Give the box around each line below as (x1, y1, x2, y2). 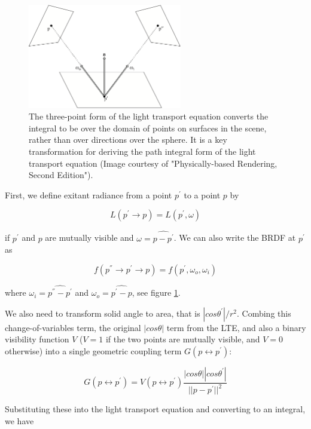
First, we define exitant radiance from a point (5, 188, 172, 201)
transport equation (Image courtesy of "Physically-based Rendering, (29, 157, 278, 169)
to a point (184, 188, 221, 201)
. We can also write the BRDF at (173, 231, 296, 244)
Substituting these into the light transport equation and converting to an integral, (5, 403, 306, 415)
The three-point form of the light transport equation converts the (29, 110, 269, 122)
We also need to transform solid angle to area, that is (5, 307, 200, 319)
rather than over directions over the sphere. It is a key (29, 133, 227, 146)
